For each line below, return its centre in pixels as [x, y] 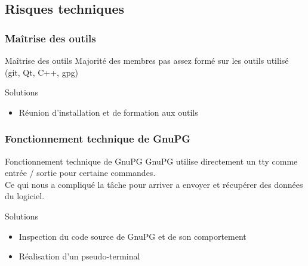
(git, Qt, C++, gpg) [41, 72]
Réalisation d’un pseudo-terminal [79, 256]
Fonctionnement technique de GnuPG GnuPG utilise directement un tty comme [151, 161]
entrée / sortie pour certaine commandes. [80, 173]
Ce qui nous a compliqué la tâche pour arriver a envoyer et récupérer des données [154, 184]
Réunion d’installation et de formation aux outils [108, 112]
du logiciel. [25, 196]
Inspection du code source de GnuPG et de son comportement [133, 236]
